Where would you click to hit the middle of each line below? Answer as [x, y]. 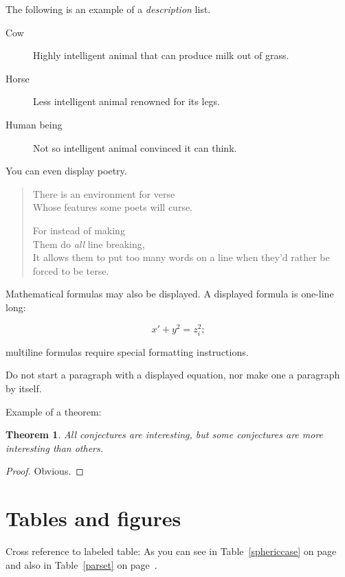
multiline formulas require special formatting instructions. [127, 351]
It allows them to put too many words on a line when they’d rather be [181, 257]
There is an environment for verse [104, 193]
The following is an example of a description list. [108, 9]
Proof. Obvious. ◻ [45, 471]
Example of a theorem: [54, 411]
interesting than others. [55, 448]
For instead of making [79, 230]
